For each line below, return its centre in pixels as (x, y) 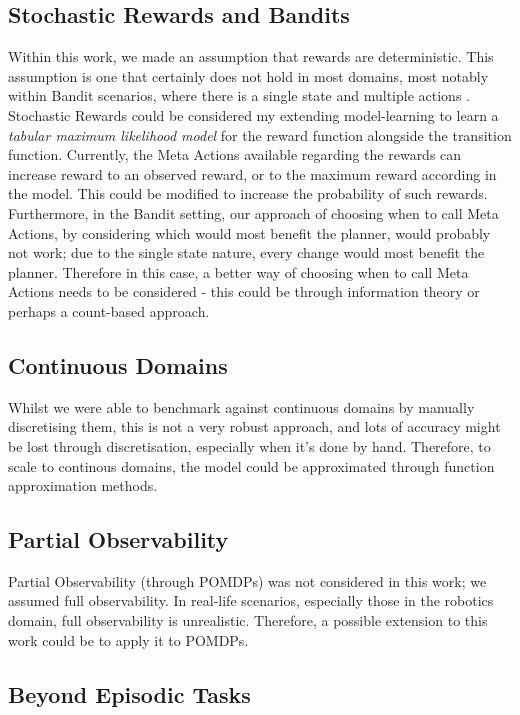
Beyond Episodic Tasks (129, 693)
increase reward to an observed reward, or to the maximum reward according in (252, 173)
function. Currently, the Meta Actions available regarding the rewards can (235, 154)
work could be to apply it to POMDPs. (128, 639)
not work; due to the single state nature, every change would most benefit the (246, 252)
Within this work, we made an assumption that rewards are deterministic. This (251, 56)
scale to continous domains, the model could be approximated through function (251, 465)
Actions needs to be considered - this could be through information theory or (244, 291)
